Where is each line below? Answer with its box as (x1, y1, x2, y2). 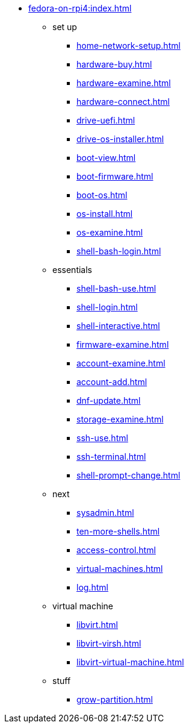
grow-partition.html (76, 694, 153, 704)
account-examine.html (76, 358, 166, 368)
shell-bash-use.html (76, 283, 156, 293)
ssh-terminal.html (76, 451, 146, 462)
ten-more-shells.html (76, 526, 160, 536)
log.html (76, 582, 108, 592)
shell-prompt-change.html (76, 470, 181, 480)
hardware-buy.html (76, 59, 152, 69)
